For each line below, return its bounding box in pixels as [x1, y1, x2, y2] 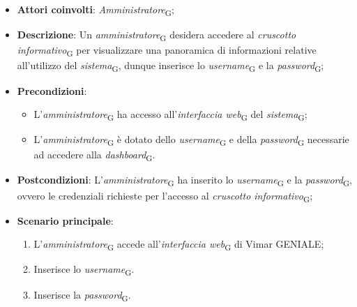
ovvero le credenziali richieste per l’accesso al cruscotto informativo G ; [17, 188, 313, 204]
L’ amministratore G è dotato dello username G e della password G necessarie [33, 132, 349, 149]
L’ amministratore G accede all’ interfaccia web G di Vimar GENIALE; [33, 237, 324, 253]
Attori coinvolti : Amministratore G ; [17, 2, 174, 18]
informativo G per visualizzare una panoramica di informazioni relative [17, 43, 317, 59]
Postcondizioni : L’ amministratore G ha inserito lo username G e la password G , [17, 172, 352, 189]
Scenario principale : [17, 213, 114, 227]
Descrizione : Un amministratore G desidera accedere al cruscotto [17, 27, 296, 43]
